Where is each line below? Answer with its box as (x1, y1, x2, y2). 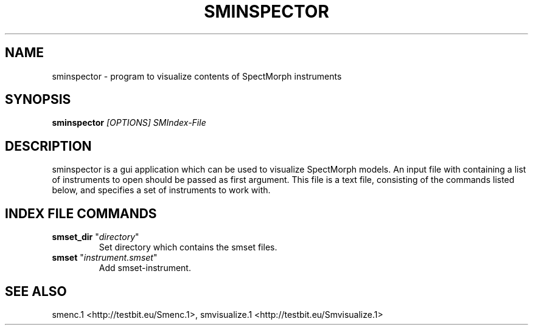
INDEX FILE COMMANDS (5, 205, 157, 221)
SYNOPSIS (5, 92, 71, 108)
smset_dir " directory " (52, 232, 139, 242)
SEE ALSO (5, 283, 67, 299)
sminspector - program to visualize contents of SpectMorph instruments (52, 70, 342, 81)
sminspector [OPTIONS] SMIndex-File (52, 117, 206, 128)
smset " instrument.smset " (52, 252, 158, 263)
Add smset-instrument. (99, 263, 191, 273)
